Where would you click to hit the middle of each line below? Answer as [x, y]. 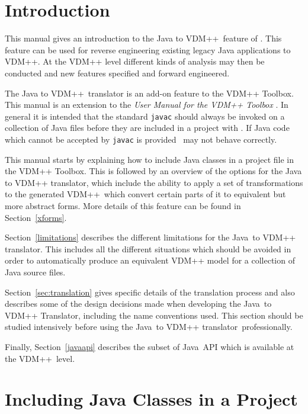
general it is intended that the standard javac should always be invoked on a [145, 116]
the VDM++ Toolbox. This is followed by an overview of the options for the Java [153, 171]
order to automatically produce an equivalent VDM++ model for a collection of [150, 260]
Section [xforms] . [36, 217]
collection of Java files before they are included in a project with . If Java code [147, 128]
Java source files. [35, 272]
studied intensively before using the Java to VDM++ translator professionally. [149, 327]
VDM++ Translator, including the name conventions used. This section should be [154, 315]
